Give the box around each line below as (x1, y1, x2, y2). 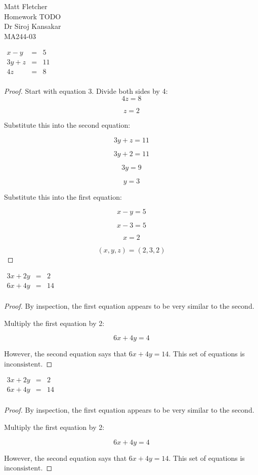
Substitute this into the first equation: (4, 191, 122, 202)
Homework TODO (4, 11, 61, 21)
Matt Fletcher (4, 1, 48, 11)
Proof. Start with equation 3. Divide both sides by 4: (4, 85, 168, 96)
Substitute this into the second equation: (4, 120, 131, 130)
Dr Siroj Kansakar (4, 21, 61, 31)
